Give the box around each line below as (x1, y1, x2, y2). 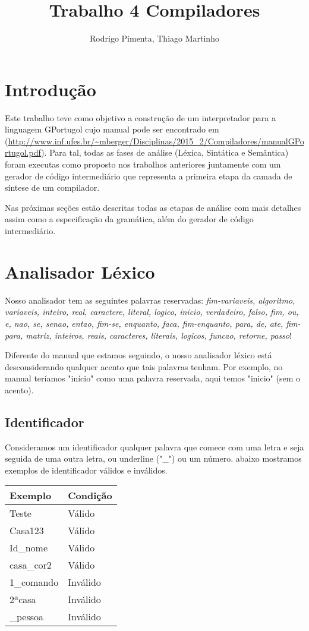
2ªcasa (10, 592, 36, 607)
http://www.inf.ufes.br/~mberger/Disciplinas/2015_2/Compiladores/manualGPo (8, 134, 304, 147)
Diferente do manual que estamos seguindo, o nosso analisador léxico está (5, 349, 272, 361)
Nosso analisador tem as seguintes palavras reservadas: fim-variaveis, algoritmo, (5, 294, 295, 306)
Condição (68, 488, 112, 503)
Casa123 (10, 523, 44, 538)
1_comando (10, 575, 59, 589)
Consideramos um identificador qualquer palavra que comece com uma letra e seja (5, 440, 304, 453)
